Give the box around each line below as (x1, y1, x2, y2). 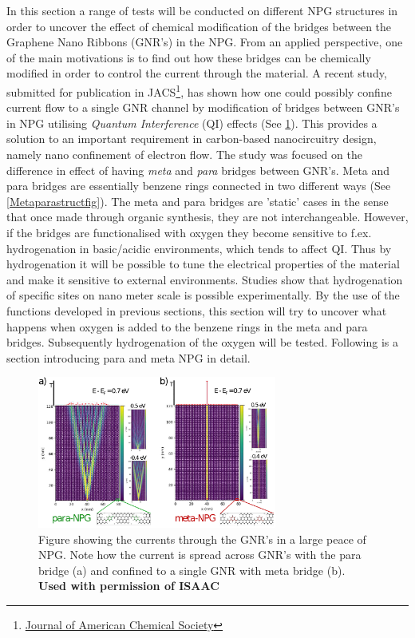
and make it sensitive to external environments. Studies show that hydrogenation (6, 271, 403, 287)
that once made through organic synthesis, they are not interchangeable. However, (6, 208, 409, 225)
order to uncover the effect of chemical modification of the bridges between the (6, 18, 392, 34)
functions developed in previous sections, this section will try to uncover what (6, 302, 387, 319)
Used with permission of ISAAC (38, 577, 219, 594)
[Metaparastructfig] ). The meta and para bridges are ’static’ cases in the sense (6, 192, 389, 209)
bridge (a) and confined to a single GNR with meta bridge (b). (38, 561, 346, 578)
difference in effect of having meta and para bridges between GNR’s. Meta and (6, 161, 390, 178)
